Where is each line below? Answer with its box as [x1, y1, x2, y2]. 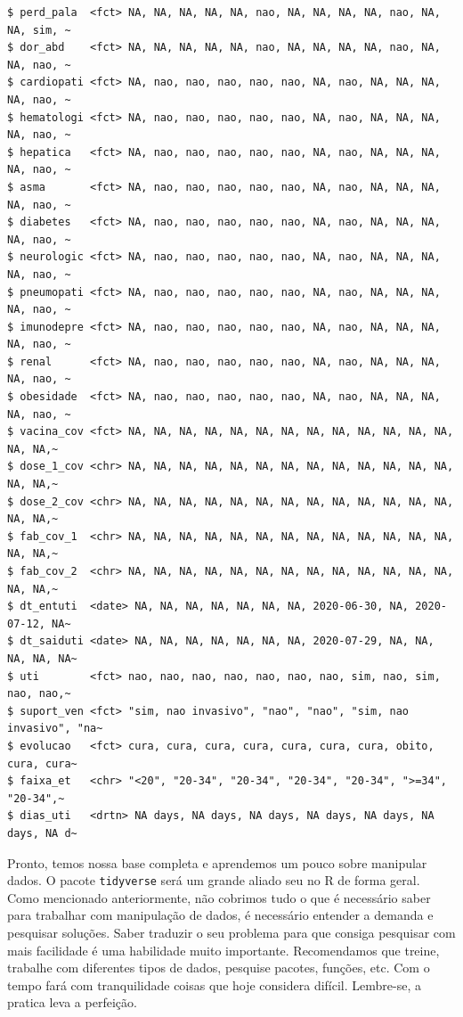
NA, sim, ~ [7, 23, 71, 37]
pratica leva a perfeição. [7, 993, 137, 1012]
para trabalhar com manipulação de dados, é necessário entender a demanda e [7, 906, 434, 924]
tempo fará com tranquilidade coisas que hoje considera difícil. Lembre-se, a [7, 975, 421, 994]
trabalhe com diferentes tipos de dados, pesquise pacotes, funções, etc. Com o [7, 958, 430, 977]
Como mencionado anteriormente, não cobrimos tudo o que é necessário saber [7, 888, 431, 906]
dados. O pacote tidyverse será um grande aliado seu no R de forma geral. [7, 871, 420, 890]
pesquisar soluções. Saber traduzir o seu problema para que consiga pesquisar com [7, 923, 456, 941]
